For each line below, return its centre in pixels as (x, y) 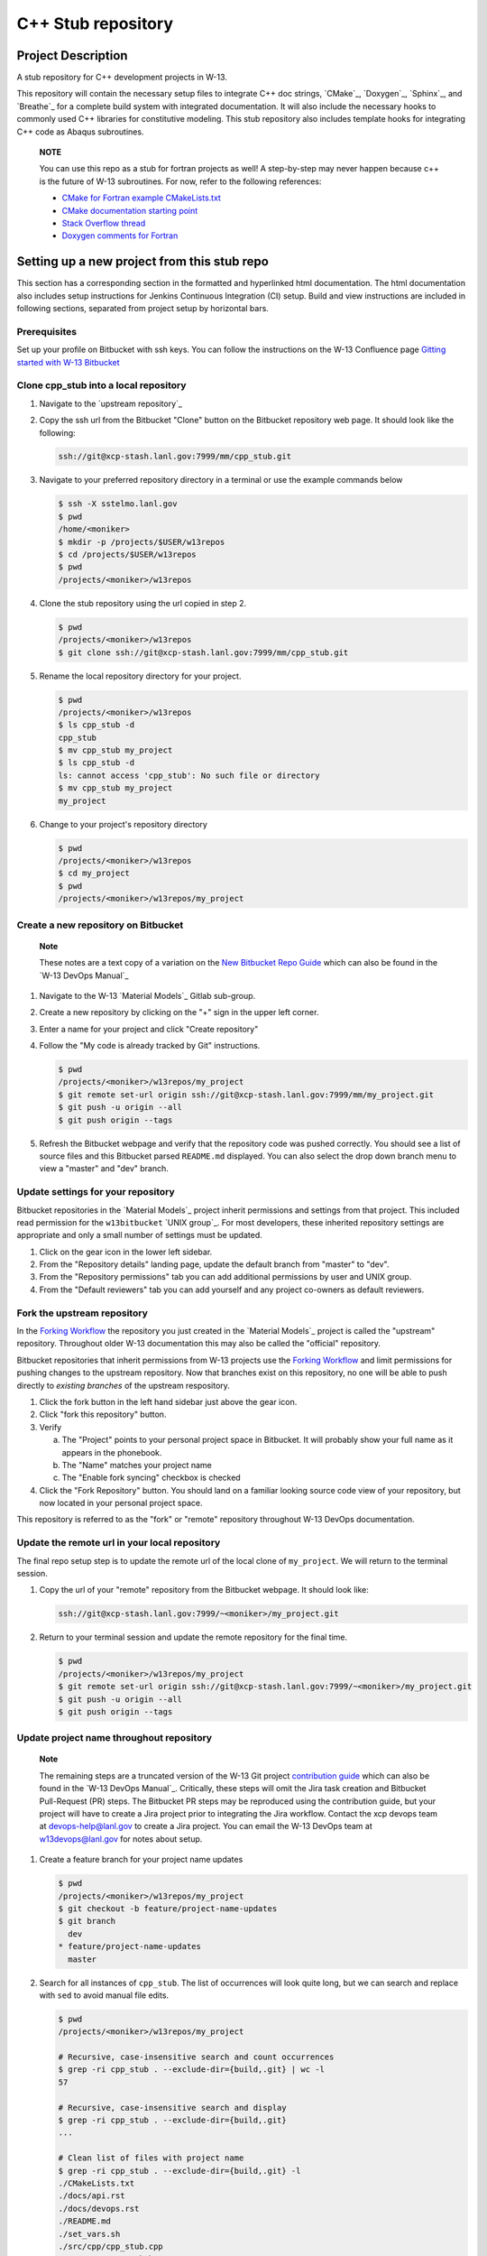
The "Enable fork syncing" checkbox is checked (151, 1478)
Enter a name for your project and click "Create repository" (149, 1029)
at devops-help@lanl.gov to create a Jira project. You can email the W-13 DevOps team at (206, 1826)
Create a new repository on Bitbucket (100, 925)
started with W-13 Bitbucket (69, 362)
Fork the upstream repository (82, 1313)
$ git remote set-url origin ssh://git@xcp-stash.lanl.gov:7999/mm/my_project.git (246, 1095)
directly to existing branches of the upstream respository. (123, 1385)
